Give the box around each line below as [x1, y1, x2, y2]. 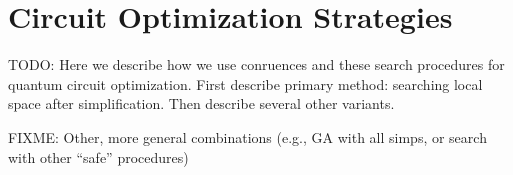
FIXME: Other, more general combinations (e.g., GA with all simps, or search [8, 126, 487, 147]
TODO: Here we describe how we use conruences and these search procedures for [8, 54, 505, 75]
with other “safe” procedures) [8, 146, 189, 167]
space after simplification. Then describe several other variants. [8, 93, 395, 114]
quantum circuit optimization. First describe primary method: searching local [8, 73, 483, 94]
